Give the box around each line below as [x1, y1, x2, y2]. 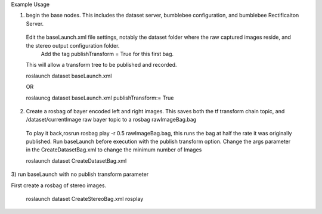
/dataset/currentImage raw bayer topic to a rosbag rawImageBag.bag [26, 116, 197, 123]
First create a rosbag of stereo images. [11, 182, 107, 189]
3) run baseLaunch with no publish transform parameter [11, 170, 149, 178]
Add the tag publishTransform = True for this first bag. [41, 50, 174, 57]
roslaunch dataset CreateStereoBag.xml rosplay [26, 196, 144, 203]
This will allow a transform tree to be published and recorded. [26, 61, 177, 69]
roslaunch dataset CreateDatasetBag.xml [26, 157, 127, 164]
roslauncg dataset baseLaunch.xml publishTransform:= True [26, 94, 174, 101]
